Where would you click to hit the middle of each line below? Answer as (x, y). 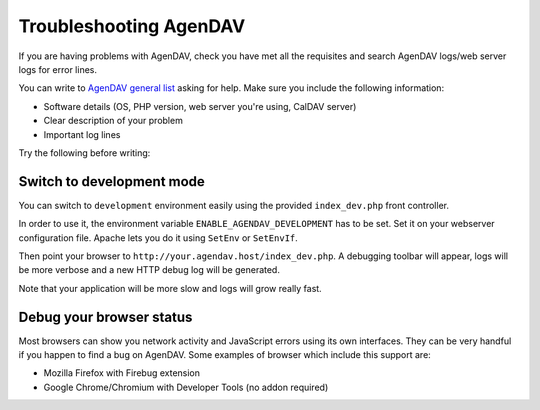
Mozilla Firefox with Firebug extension (121, 373)
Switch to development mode (111, 181)
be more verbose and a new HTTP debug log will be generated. (149, 270)
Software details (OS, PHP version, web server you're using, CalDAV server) (200, 106)
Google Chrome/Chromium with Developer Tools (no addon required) (186, 387)
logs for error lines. (58, 69)
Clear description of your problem (113, 121)
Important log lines (82, 134)
